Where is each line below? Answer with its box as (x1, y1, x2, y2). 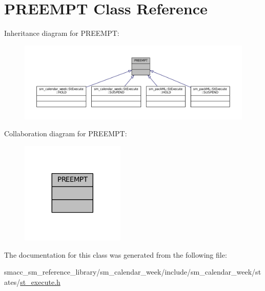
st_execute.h (20, 276, 60, 287)
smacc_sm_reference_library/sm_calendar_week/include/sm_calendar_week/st (4, 266, 261, 277)
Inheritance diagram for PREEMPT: (4, 28, 119, 38)
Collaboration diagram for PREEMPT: (4, 128, 127, 139)
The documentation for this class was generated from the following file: (4, 249, 227, 260)
